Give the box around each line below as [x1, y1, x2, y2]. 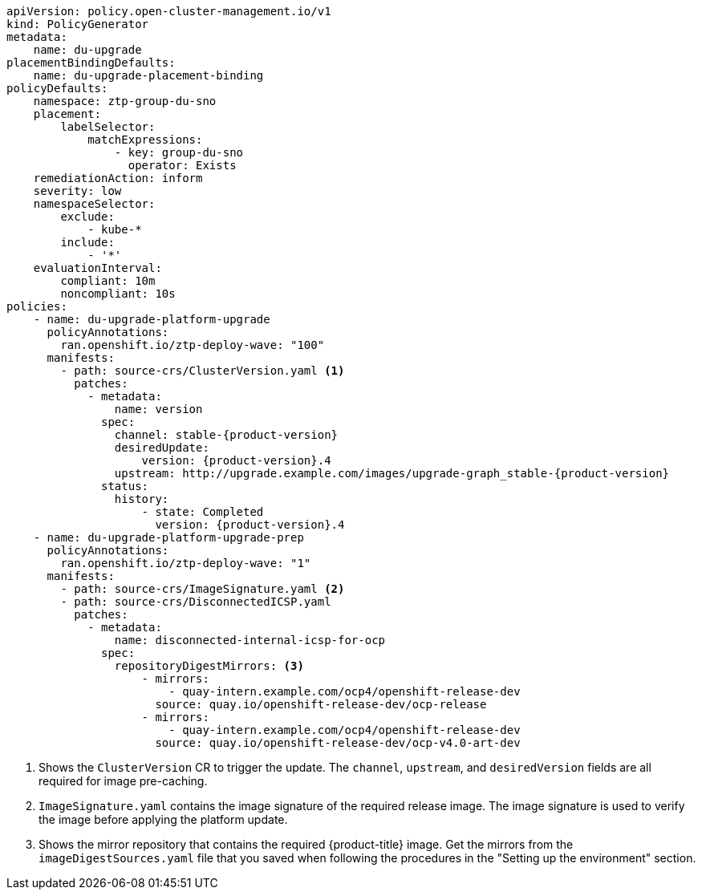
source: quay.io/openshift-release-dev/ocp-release [155, 698, 487, 711]
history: [114, 493, 169, 505]
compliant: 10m [60, 274, 156, 287]
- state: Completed [141, 505, 264, 518]
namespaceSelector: [33, 197, 156, 210]
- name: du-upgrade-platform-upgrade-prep [33, 531, 304, 544]
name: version [114, 403, 203, 416]
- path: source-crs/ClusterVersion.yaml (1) [60, 364, 345, 377]
